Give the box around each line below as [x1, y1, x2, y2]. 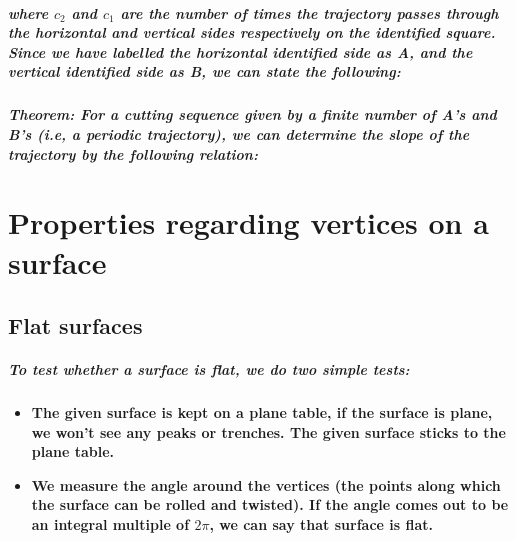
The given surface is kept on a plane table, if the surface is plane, [31, 402, 493, 423]
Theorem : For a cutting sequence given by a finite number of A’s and [8, 104, 497, 125]
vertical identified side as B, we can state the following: [8, 61, 401, 82]
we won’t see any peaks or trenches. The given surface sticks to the [31, 421, 506, 442]
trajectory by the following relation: [8, 143, 258, 164]
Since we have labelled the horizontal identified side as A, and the [8, 41, 473, 62]
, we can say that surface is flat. [209, 514, 433, 534]
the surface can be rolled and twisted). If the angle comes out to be [31, 494, 509, 515]
